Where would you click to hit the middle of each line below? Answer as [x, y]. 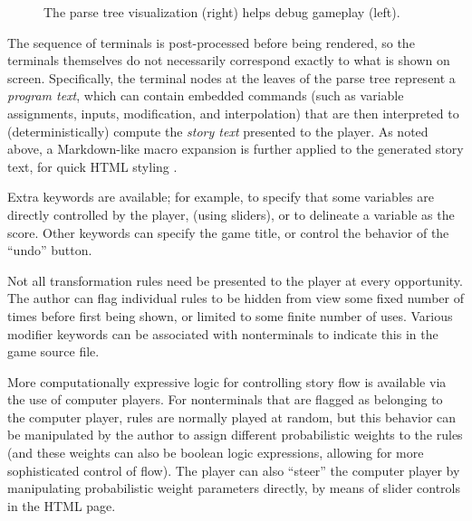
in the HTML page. [62, 505]
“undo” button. [50, 250]
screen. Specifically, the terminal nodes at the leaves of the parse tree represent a [231, 77]
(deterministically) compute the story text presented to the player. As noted [218, 131]
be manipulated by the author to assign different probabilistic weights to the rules [235, 435]
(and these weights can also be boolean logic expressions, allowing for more [216, 453]
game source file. [53, 351]
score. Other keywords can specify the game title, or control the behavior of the [228, 232]
